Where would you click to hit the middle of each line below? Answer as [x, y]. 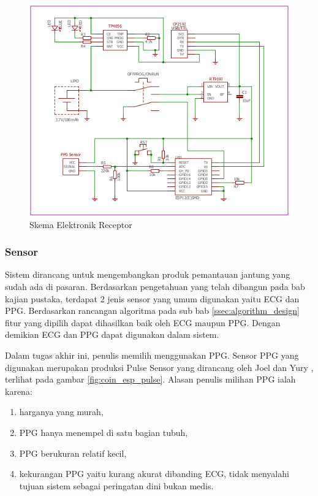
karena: [19, 391]
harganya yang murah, [61, 412]
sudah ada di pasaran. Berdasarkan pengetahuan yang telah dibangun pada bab [155, 286]
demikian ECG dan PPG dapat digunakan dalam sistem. [112, 334]
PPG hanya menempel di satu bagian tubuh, [104, 432]
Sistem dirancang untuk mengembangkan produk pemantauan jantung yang [148, 274]
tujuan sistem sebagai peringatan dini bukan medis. [116, 485]
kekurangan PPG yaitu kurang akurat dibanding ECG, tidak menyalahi [154, 474]
